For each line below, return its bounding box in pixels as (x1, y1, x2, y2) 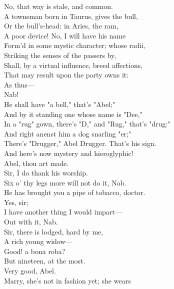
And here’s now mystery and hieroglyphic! (4, 147, 133, 158)
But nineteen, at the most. (4, 255, 85, 266)
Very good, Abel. (4, 265, 56, 276)
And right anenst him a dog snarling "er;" (4, 128, 131, 138)
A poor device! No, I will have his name (4, 30, 126, 40)
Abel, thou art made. (4, 157, 69, 168)
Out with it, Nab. (4, 216, 58, 227)
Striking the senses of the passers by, (4, 49, 116, 60)
